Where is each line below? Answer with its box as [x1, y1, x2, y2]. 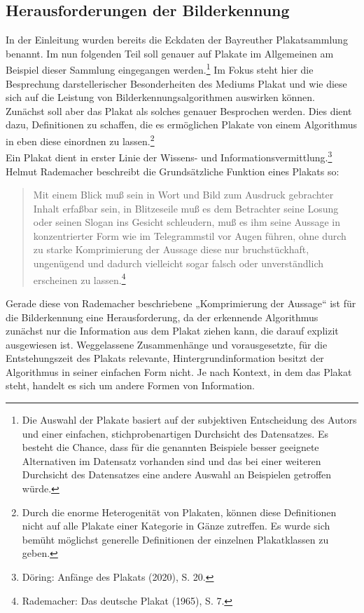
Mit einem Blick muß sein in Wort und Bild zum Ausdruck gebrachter [33, 187, 334, 202]
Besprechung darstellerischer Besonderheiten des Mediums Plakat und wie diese [6, 76, 347, 90]
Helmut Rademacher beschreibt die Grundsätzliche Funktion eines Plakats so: [6, 163, 339, 178]
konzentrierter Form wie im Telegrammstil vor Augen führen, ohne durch [33, 228, 346, 243]
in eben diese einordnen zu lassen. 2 [6, 132, 155, 148]
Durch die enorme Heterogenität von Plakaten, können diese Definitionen [22, 504, 337, 519]
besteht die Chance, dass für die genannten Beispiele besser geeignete [22, 440, 319, 454]
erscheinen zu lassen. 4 [33, 270, 126, 287]
